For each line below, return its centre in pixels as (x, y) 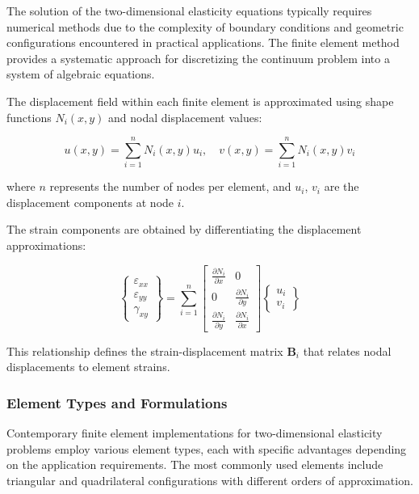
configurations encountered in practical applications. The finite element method (203, 42)
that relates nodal (347, 350)
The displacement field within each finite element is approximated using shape (200, 101)
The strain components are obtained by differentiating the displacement (184, 229)
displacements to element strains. (88, 367)
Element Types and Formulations (117, 402)
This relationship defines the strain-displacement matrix (145, 350)
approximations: (46, 245)
